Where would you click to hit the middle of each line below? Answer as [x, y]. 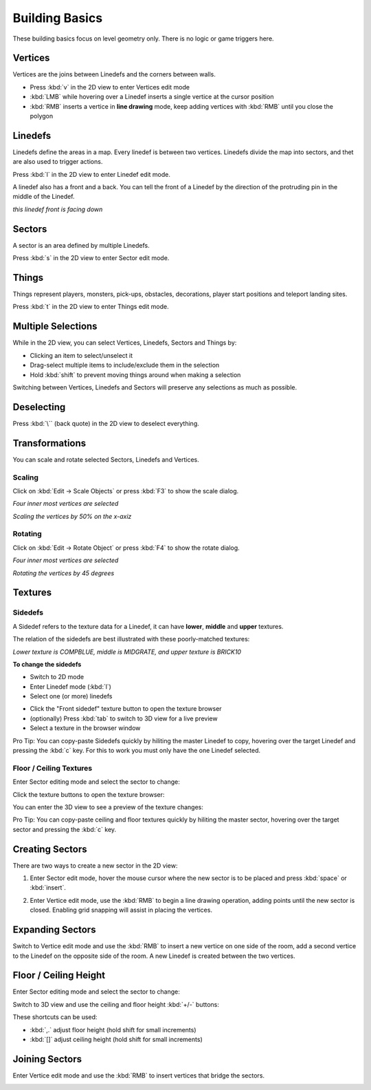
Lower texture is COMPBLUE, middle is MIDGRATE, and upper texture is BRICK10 [127, 652]
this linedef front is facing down [58, 209]
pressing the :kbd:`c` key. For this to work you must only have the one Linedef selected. [137, 751]
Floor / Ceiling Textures [53, 768]
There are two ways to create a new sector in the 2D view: [95, 865]
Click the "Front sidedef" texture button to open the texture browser [126, 709]
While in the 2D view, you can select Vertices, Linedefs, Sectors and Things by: [125, 343]
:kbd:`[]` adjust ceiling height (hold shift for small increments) [116, 1039]
